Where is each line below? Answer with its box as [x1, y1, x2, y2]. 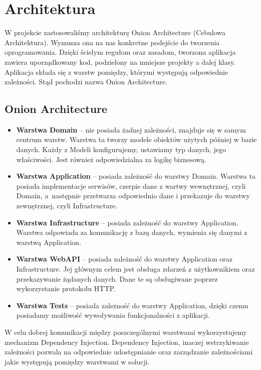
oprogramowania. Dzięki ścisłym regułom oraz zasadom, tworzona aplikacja [5, 47, 236, 57]
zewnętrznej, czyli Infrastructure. [16, 200, 118, 211]
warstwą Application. [16, 236, 82, 247]
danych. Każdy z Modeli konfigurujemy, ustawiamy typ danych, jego [16, 144, 226, 155]
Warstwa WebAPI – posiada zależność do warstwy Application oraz [16, 254, 233, 264]
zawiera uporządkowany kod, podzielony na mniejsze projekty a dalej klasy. [5, 56, 236, 67]
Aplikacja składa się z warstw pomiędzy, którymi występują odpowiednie [5, 66, 228, 77]
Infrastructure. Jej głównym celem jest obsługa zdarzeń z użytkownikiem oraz [16, 264, 255, 274]
